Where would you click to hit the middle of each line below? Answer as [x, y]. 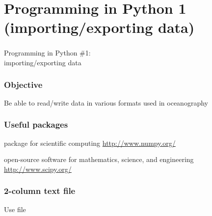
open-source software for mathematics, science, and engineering [99, 159]
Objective [23, 84]
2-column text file [40, 191]
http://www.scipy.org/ [38, 169]
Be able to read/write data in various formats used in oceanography [106, 102]
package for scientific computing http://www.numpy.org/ [90, 143]
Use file [15, 209]
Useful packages [36, 124]
